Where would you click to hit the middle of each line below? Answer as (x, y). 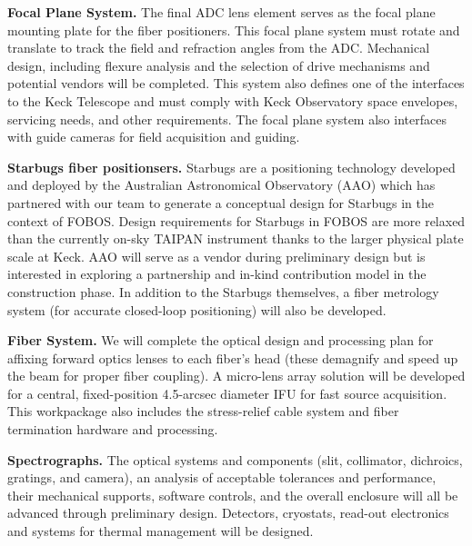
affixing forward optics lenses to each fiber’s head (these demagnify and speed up (233, 357)
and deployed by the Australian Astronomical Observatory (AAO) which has (221, 185)
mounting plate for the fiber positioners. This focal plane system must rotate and (234, 30)
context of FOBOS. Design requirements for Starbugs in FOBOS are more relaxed (236, 220)
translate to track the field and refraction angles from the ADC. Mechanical (219, 48)
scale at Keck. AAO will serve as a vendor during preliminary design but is (216, 256)
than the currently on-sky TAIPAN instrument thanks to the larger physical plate (236, 238)
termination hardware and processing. (113, 429)
